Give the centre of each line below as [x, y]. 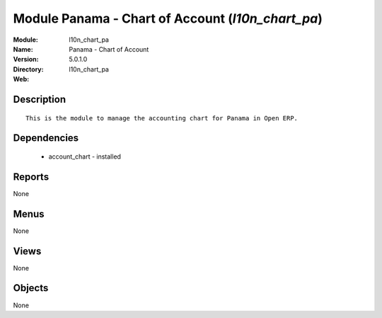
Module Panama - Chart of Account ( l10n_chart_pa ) [168, 18]
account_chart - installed [85, 157]
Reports [31, 177]
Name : [23, 49]
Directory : [28, 69]
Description [40, 99]
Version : [26, 59]
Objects [31, 288]
